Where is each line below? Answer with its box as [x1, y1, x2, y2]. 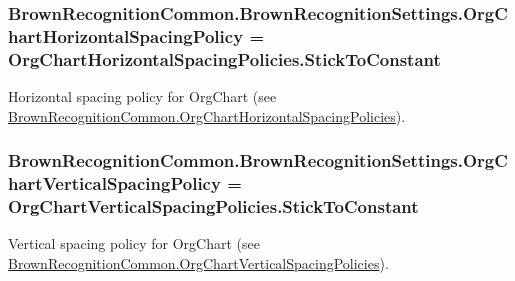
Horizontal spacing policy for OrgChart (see [8, 86, 277, 107]
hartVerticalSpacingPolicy [8, 171, 221, 196]
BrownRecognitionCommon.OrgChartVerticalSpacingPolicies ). [8, 252, 389, 273]
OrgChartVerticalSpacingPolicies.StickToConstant [8, 194, 419, 219]
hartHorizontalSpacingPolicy [8, 23, 244, 48]
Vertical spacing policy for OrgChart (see [8, 233, 260, 254]
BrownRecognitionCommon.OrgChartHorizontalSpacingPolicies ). [8, 105, 406, 126]
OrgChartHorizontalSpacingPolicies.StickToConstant [8, 46, 441, 71]
